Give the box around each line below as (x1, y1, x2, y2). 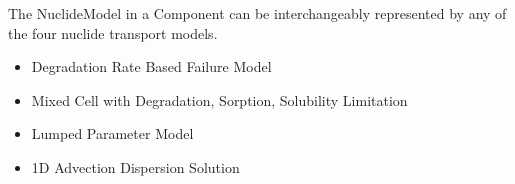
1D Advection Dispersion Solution (31, 156, 240, 177)
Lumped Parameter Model (31, 123, 194, 144)
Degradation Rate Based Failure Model (31, 56, 272, 77)
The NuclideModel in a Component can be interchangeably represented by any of (8, 3, 507, 23)
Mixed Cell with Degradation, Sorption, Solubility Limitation (31, 89, 408, 110)
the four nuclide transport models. (8, 22, 218, 43)
